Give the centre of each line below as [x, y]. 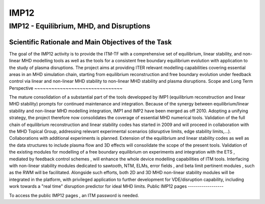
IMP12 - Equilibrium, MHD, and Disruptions [80, 26]
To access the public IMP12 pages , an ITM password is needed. [74, 195]
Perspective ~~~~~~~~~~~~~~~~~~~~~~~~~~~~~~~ [66, 88]
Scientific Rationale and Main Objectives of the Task [90, 42]
